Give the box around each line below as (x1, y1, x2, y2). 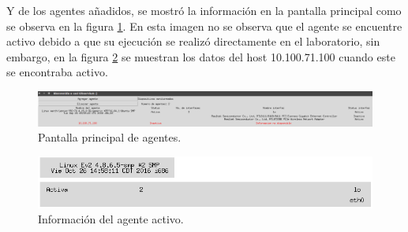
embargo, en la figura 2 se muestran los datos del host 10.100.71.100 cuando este (6, 48, 395, 64)
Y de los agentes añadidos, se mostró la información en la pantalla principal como (6, 2, 402, 18)
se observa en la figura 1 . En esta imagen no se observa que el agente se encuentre (6, 17, 402, 34)
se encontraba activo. (6, 64, 108, 80)
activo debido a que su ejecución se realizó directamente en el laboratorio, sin (6, 33, 380, 50)
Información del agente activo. (38, 211, 184, 227)
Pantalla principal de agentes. (38, 129, 182, 145)
